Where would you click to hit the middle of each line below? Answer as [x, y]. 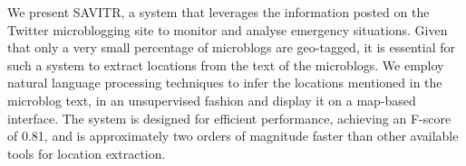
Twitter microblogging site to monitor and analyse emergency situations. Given [228, 29]
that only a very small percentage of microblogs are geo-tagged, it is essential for [232, 47]
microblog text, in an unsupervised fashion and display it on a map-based [212, 100]
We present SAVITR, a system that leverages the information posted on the [218, 12]
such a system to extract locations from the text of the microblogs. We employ [226, 65]
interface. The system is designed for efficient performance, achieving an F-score [229, 118]
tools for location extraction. [87, 153]
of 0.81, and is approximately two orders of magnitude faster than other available [233, 136]
